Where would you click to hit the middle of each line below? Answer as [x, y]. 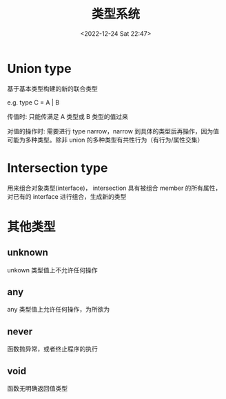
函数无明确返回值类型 [37, 389]
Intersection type [58, 168]
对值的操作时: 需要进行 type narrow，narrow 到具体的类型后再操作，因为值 [113, 131]
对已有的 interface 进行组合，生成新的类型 [67, 196]
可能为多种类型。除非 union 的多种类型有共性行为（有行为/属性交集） [105, 140]
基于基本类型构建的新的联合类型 [52, 88]
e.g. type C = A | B [33, 102]
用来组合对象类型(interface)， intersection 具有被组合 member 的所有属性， [114, 188]
